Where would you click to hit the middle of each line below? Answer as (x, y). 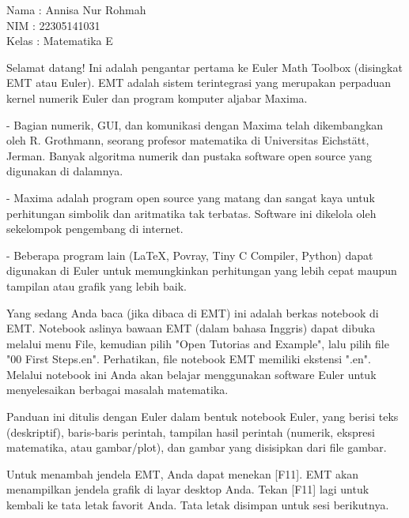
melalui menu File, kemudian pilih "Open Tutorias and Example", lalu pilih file (198, 343)
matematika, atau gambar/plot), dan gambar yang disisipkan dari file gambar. (197, 447)
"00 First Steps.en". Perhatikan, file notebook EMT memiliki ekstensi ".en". (189, 359)
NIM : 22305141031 (53, 25)
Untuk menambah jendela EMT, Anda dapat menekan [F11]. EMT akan (183, 473)
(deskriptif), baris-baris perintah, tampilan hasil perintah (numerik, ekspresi (191, 432)
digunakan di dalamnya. (65, 171)
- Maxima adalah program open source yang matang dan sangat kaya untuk (191, 197)
